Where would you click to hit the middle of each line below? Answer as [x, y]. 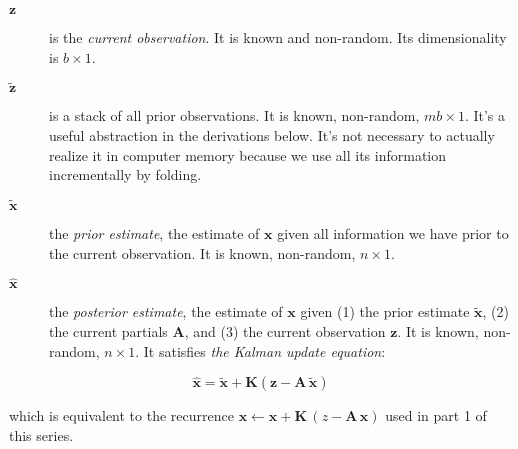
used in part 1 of [436, 415]
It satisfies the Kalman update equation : [264, 350]
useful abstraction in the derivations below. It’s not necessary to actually [272, 135]
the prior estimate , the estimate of [154, 233]
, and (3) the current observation [285, 331]
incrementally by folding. [125, 174]
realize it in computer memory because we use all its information [248, 154]
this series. [41, 434]
